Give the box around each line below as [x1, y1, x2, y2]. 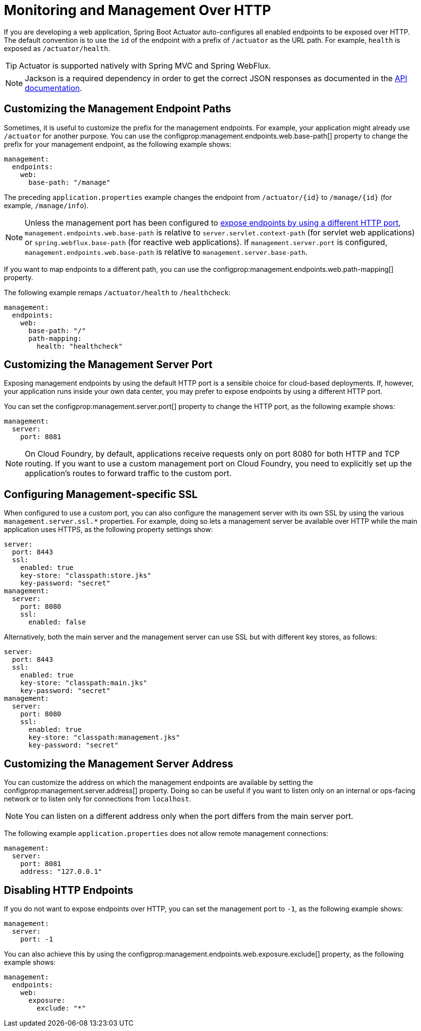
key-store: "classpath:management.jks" [28, 733, 180, 742]
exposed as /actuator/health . [4, 44, 110, 53]
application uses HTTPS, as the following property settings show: [4, 525, 213, 534]
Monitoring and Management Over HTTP [4, 2, 271, 18]
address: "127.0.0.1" [20, 868, 102, 876]
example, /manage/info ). [4, 201, 89, 210]
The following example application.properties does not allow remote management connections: [4, 829, 328, 838]
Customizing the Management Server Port [4, 358, 213, 371]
